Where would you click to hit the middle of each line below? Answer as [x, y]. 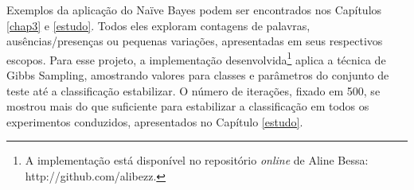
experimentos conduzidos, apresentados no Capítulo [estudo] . [155, 121]
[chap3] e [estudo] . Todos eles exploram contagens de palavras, [158, 25]
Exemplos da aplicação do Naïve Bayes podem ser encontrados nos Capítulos [194, 10]
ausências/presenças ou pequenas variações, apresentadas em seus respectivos [195, 41]
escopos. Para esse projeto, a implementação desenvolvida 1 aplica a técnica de [196, 58]
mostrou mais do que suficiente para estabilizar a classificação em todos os [188, 106]
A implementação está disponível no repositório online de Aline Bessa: [197, 160]
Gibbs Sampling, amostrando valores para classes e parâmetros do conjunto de [198, 75]
